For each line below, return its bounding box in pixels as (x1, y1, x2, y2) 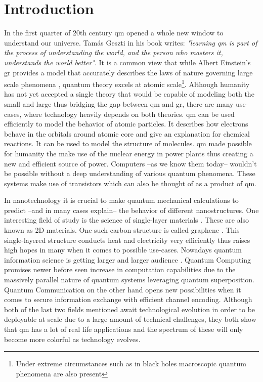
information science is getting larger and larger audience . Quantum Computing (4, 254, 251, 265)
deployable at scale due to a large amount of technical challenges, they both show (4, 314, 256, 324)
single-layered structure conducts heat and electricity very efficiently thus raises (4, 234, 250, 245)
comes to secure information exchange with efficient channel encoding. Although (4, 294, 252, 305)
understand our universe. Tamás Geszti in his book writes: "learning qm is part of (4, 37, 257, 48)
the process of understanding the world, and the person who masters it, (4, 47, 223, 58)
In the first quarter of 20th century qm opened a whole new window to (4, 27, 224, 38)
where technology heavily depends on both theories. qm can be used (24, 108, 235, 119)
